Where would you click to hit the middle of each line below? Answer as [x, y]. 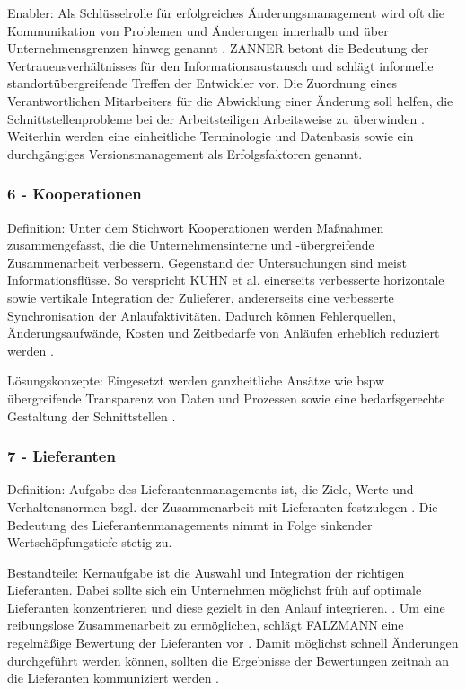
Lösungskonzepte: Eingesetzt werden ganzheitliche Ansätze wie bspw [196, 380]
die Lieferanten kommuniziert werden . [113, 678]
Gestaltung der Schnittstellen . [92, 416]
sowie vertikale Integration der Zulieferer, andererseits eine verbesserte [201, 297]
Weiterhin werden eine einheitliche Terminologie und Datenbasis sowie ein [211, 136]
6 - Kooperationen [75, 194]
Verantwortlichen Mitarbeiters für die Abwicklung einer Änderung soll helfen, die [230, 100]
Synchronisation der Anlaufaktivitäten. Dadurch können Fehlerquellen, [202, 315]
